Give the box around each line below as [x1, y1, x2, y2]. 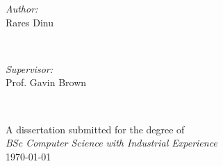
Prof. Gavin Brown [6, 75, 87, 90]
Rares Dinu [6, 15, 53, 29]
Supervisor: [6, 61, 53, 76]
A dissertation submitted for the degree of [6, 122, 185, 136]
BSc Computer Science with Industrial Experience [6, 135, 217, 150]
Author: [6, 1, 38, 15]
